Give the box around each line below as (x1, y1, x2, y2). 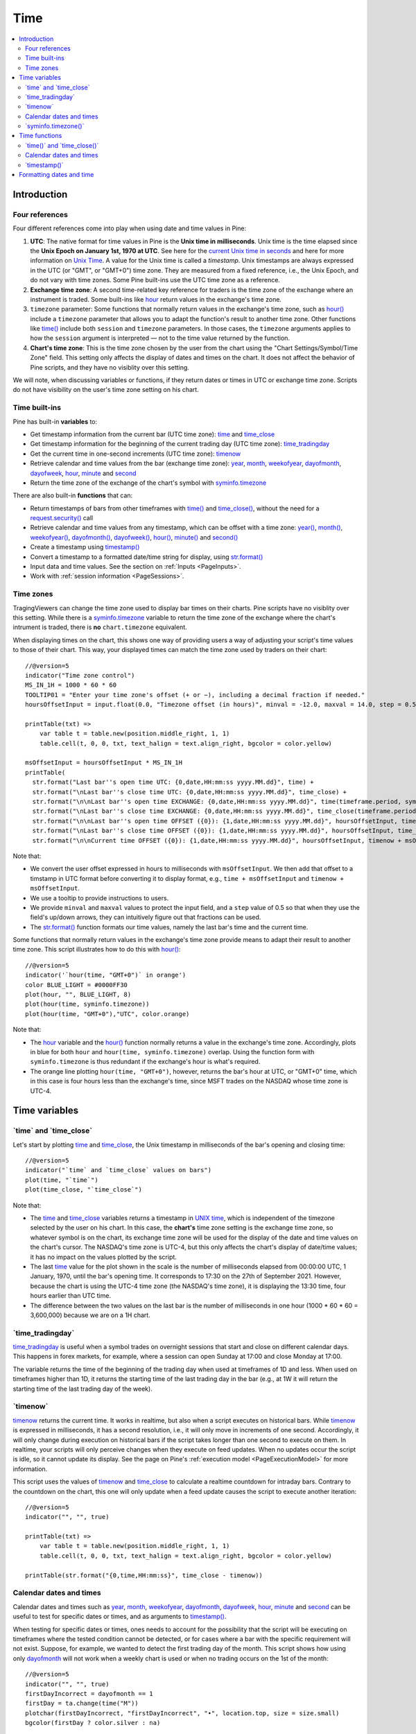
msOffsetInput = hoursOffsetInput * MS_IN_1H (25, 759, 183, 766)
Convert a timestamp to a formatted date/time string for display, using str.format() (30, 552, 263, 561)
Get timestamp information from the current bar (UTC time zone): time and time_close (30, 430, 275, 438)
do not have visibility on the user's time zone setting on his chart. (12, 386, 199, 394)
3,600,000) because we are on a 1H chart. (30, 1311, 150, 1319)
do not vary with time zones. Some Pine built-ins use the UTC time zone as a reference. (30, 276, 281, 284)
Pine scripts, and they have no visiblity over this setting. (30, 363, 190, 371)
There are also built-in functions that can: (12, 491, 133, 499)
